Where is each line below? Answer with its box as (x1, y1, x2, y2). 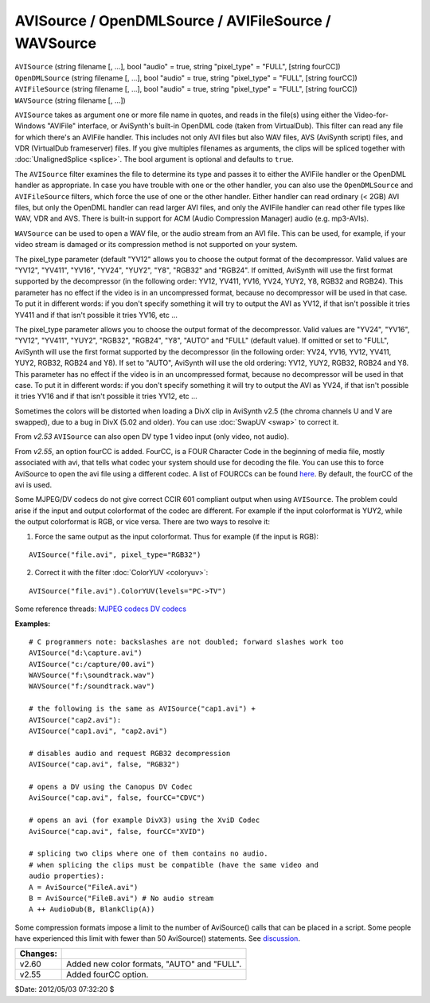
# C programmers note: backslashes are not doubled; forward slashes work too (29, 637, 344, 646)
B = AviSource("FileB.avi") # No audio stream (29, 893, 214, 903)
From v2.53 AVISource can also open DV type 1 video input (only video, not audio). (14, 432, 290, 441)
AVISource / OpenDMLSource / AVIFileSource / (14, 12, 331, 29)
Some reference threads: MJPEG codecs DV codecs (14, 604, 187, 613)
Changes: (19, 948, 57, 959)
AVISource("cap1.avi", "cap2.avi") (29, 727, 168, 736)
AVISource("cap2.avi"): (29, 715, 122, 724)
